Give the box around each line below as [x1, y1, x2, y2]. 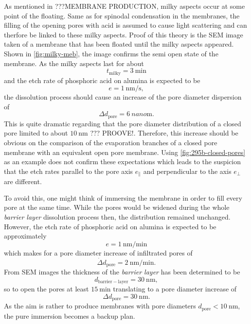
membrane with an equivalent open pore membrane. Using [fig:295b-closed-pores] [4, 147, 246, 157]
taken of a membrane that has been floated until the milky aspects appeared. [4, 39, 234, 49]
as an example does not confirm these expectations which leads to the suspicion [4, 156, 241, 167]
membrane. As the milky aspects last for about [4, 58, 144, 68]
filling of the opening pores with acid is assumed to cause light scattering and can [4, 20, 247, 30]
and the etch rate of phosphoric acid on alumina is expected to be [4, 75, 200, 85]
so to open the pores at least [4, 284, 89, 294]
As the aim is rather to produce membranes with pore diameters [4, 301, 196, 311]
